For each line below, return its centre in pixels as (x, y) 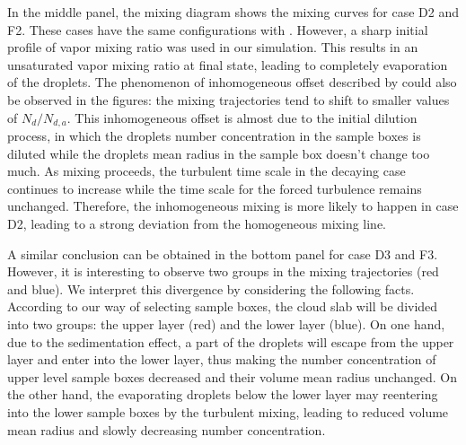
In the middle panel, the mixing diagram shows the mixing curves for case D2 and (233, 12)
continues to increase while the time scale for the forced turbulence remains (215, 188)
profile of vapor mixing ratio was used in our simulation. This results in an (213, 47)
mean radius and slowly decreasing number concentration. (167, 429)
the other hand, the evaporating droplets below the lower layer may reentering (223, 394)
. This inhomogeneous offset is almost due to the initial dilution (242, 117)
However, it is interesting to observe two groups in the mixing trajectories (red (223, 271)
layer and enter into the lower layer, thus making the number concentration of (222, 359)
